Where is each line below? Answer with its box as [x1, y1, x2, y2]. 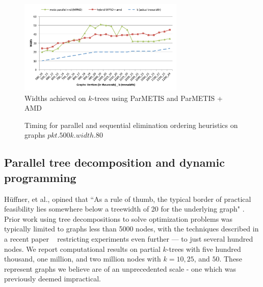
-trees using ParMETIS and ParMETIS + [92, 92, 223, 103]
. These [219, 253, 242, 264]
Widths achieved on [24, 92, 86, 103]
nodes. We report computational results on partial [4, 243, 161, 254]
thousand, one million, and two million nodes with [4, 253, 161, 264]
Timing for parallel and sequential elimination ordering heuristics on [24, 119, 238, 130]
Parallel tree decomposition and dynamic [4, 154, 225, 170]
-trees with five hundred [166, 243, 241, 254]
